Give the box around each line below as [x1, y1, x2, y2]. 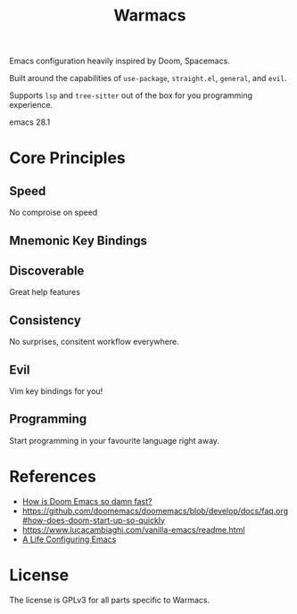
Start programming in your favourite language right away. [9, 435, 220, 446]
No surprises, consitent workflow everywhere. [9, 336, 180, 348]
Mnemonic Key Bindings [9, 233, 147, 248]
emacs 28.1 [9, 117, 51, 127]
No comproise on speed [9, 207, 98, 218]
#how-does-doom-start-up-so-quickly [21, 514, 165, 526]
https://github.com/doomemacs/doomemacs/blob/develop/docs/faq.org [21, 505, 288, 516]
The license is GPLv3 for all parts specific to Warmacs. [9, 594, 210, 605]
